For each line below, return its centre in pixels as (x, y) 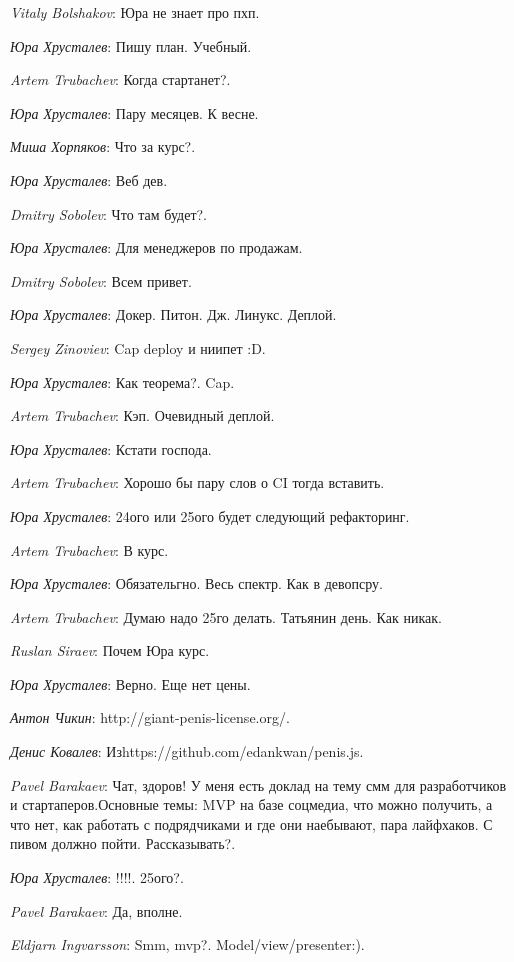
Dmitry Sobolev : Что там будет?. (108, 213)
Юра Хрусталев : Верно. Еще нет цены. (130, 683)
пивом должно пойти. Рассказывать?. (123, 843)
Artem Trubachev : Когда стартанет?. (120, 79)
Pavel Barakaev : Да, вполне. (96, 910)
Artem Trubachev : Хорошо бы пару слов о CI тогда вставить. (197, 482)
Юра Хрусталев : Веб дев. (89, 179)
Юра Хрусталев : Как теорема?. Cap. (122, 381)
